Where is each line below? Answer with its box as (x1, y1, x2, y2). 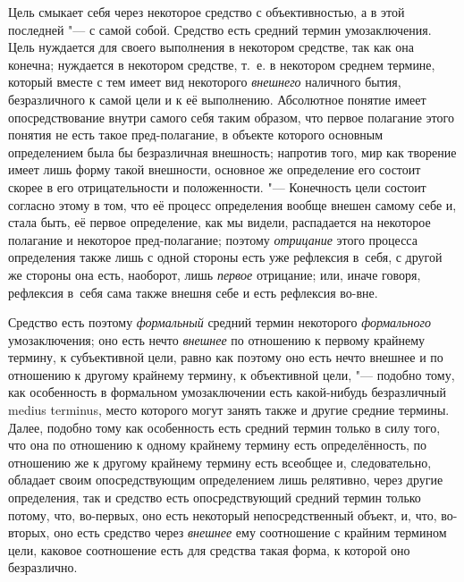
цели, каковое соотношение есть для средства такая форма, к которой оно (8, 540, 410, 559)
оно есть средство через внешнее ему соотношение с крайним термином (54, 523, 447, 542)
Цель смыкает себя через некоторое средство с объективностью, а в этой (8, 3, 405, 21)
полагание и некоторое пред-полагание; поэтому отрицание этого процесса (8, 230, 418, 249)
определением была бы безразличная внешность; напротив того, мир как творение (8, 142, 457, 161)
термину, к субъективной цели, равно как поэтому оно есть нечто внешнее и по (8, 348, 443, 367)
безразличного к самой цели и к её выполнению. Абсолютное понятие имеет (8, 89, 426, 108)
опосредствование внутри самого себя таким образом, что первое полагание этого (8, 107, 454, 126)
